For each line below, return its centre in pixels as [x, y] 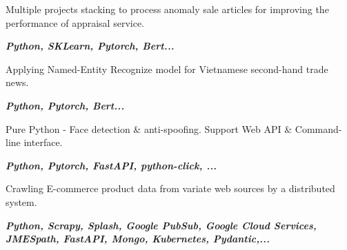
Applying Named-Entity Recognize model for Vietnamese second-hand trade [167, 69]
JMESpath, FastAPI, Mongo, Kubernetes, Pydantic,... [138, 239]
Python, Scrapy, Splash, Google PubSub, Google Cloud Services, [161, 225]
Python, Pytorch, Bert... [65, 105]
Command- [318, 128]
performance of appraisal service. [75, 22]
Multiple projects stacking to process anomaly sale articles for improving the [167, 9]
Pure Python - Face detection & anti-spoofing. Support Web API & [149, 128]
